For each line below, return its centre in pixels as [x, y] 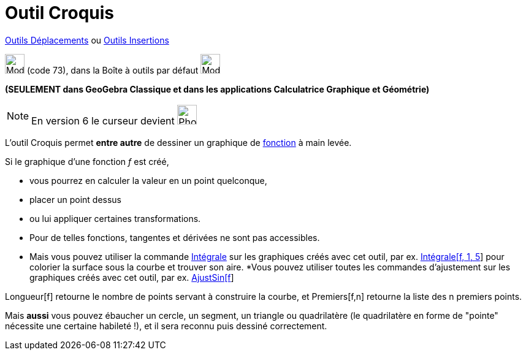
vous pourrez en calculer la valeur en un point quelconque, [148, 180]
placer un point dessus [76, 199]
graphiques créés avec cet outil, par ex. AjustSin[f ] [132, 277]
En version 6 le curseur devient [103, 120]
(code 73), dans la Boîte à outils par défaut [112, 70]
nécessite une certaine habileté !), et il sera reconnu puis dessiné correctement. [166, 326]
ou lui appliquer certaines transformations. [115, 218]
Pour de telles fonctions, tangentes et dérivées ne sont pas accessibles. [175, 237]
